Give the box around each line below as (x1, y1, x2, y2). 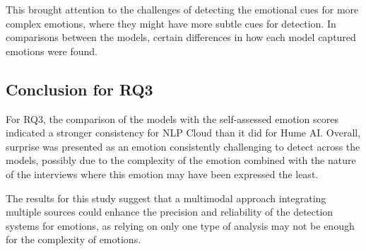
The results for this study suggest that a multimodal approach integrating (6, 190, 326, 205)
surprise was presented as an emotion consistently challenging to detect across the (6, 139, 360, 153)
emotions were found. (6, 43, 98, 58)
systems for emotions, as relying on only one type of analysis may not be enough (6, 218, 355, 233)
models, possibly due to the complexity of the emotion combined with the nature (6, 153, 356, 168)
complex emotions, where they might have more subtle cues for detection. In (6, 16, 336, 30)
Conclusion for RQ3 (6, 78, 153, 100)
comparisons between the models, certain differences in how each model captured (6, 30, 356, 45)
